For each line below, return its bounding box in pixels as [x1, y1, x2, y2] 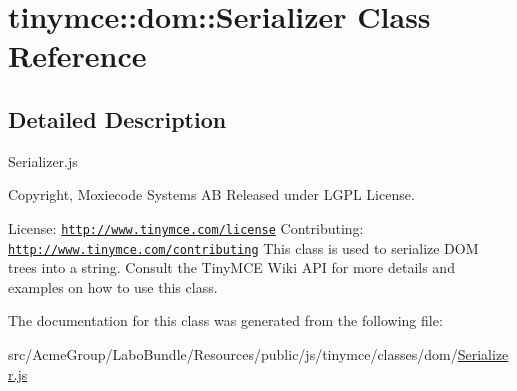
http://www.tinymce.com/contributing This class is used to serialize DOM [8, 237, 479, 258]
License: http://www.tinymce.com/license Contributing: [8, 217, 364, 238]
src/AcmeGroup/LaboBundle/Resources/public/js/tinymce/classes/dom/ [8, 344, 458, 365]
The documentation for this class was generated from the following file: [8, 310, 443, 331]
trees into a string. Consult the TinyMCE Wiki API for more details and [8, 257, 455, 278]
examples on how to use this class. [8, 276, 218, 297]
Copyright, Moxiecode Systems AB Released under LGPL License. [8, 184, 415, 205]
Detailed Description [8, 103, 227, 134]
